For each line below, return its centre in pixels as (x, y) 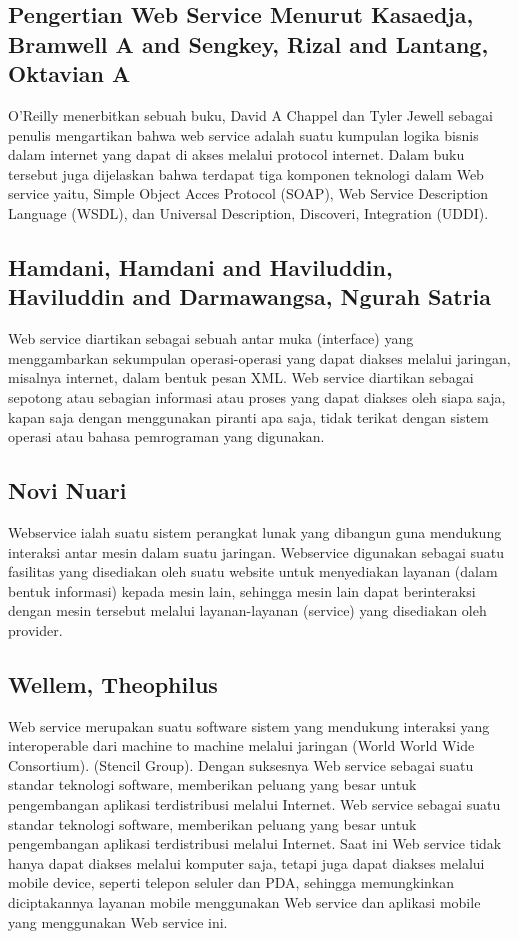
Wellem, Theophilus (113, 683)
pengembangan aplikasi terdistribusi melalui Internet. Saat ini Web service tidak (255, 843)
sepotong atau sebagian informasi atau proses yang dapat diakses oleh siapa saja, (257, 396)
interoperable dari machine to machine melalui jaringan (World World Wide (241, 745)
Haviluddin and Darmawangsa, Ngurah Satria (250, 296)
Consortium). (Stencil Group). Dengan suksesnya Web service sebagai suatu (241, 764)
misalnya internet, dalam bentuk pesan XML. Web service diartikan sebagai (241, 377)
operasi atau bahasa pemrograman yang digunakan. (166, 436)
